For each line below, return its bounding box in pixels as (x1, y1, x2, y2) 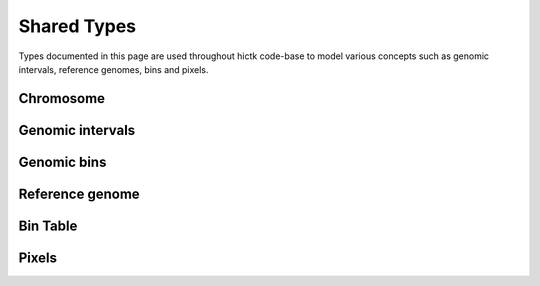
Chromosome (18, 90, 105, 107)
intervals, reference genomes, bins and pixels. (18, 63, 209, 75)
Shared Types (18, 15, 137, 37)
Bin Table (18, 217, 78, 234)
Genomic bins (18, 153, 107, 170)
